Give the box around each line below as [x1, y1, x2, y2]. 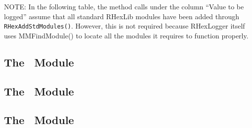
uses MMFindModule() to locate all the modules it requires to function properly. [4, 30, 249, 40]
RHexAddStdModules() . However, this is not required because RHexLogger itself [4, 21, 245, 31]
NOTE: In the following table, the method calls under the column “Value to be [4, 1, 244, 11]
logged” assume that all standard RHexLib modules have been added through [4, 11, 240, 21]
